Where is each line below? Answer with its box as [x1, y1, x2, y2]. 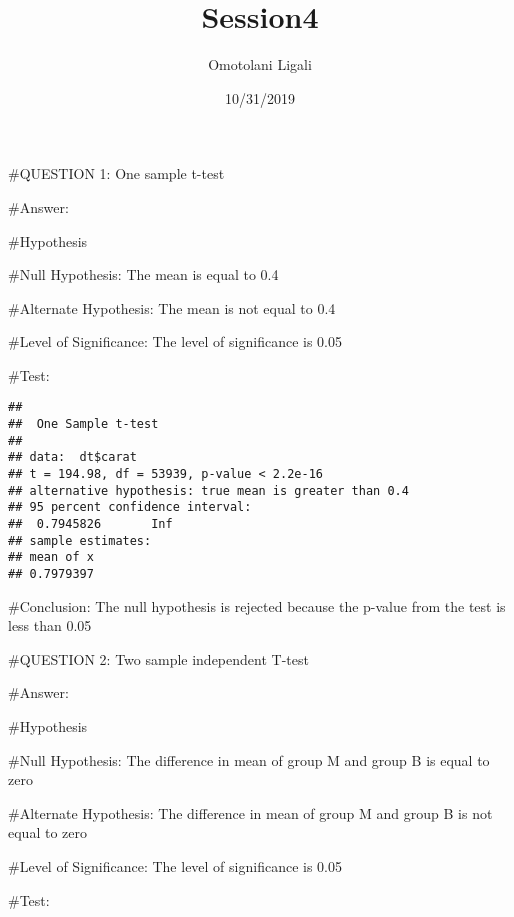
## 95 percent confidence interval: [8, 500, 252, 515]
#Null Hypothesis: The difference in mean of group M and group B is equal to [8, 749, 490, 770]
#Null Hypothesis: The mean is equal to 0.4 [8, 264, 279, 285]
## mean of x [8, 550, 94, 565]
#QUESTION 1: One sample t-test [8, 163, 225, 184]
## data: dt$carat [8, 450, 137, 465]
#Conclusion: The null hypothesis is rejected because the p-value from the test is [8, 595, 506, 616]
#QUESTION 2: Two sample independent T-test [8, 648, 309, 669]
